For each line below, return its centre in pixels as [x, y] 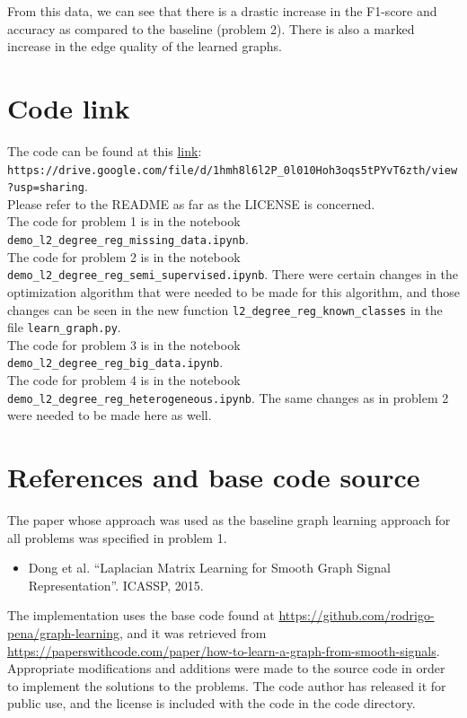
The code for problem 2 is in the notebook [124, 256]
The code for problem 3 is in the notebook [124, 344]
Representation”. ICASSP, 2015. [116, 585]
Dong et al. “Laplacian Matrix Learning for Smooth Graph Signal [209, 568]
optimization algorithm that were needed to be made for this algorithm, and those [233, 291]
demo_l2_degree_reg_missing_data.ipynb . [128, 239]
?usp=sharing [46, 188]
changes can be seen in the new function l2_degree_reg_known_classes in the [225, 309]
